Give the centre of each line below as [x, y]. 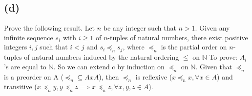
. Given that [214, 66]
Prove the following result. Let [50, 28]
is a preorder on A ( [34, 76]
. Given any [212, 28]
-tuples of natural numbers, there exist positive [178, 37]
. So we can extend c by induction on [109, 66]
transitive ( [21, 87]
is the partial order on [194, 47]
